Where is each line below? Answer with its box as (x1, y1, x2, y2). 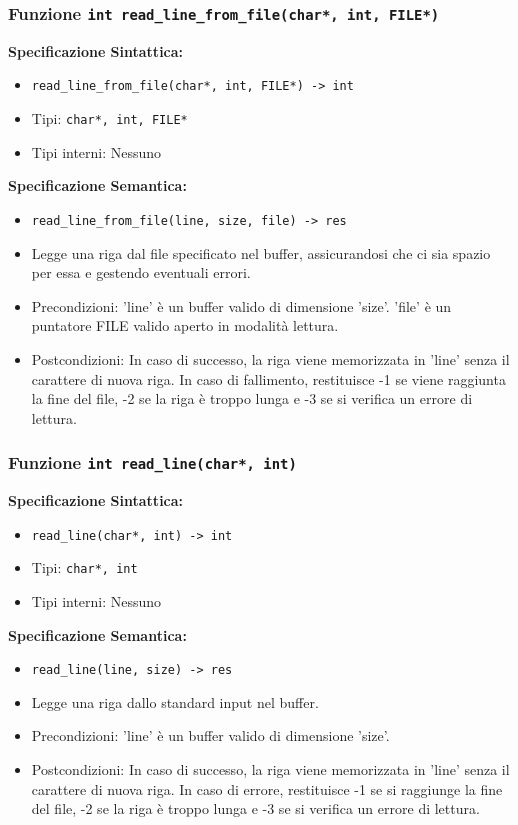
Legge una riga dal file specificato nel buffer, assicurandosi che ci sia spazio (31, 242, 491, 263)
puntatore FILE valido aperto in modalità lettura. (31, 315, 339, 336)
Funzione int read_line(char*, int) (8, 450, 297, 475)
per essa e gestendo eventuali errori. (31, 262, 251, 283)
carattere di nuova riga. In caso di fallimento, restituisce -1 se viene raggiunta (31, 368, 506, 389)
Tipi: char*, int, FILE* (31, 108, 188, 129)
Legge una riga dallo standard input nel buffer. (31, 691, 319, 712)
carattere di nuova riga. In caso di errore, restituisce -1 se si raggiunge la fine (31, 778, 503, 799)
